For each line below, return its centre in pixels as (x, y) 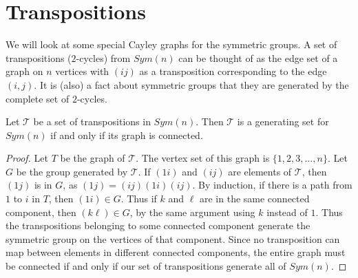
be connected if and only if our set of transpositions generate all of (146, 266)
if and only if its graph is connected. (127, 135)
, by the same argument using (192, 212)
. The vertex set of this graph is (203, 158)
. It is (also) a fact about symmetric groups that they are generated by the (191, 84)
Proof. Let (27, 158)
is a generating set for (283, 121)
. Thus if (139, 199)
